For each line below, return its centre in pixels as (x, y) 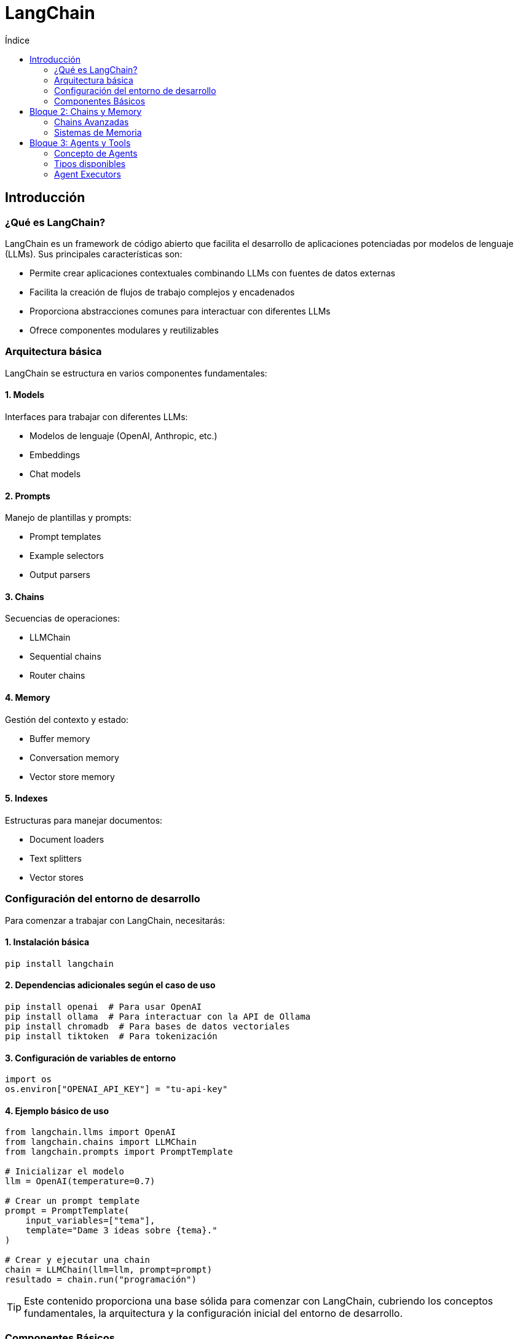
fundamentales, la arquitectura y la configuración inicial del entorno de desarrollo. (214, 1314)
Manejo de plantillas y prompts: (68, 518)
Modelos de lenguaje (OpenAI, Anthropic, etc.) (124, 435)
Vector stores (57, 877)
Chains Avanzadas (92, 122)
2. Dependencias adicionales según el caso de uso (110, 985)
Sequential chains (65, 657)
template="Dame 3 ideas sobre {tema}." (121, 1231)
